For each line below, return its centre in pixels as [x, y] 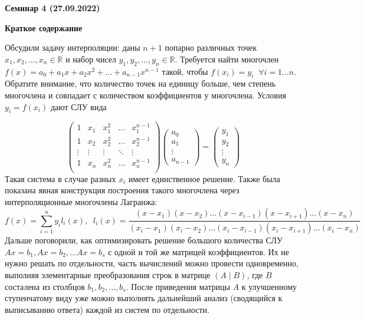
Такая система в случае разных [60, 178]
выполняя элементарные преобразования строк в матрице [108, 275]
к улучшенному [269, 286]
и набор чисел [91, 59]
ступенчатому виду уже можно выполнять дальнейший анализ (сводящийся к [144, 298]
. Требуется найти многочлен [227, 59]
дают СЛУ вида [78, 106]
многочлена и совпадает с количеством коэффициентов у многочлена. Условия [146, 95]
